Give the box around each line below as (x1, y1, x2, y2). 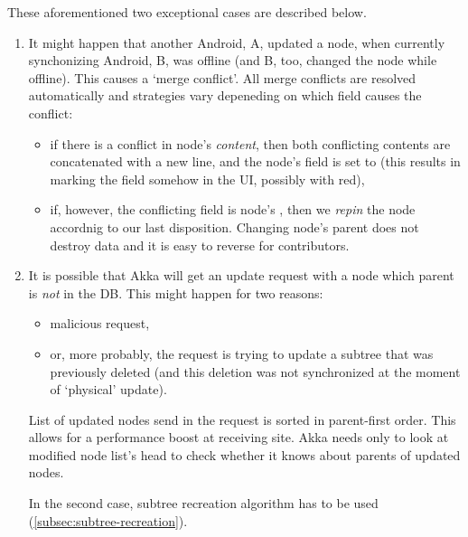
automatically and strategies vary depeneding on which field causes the (28, 86, 422, 105)
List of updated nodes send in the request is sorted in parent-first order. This (28, 410, 456, 429)
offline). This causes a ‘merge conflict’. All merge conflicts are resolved (28, 68, 417, 87)
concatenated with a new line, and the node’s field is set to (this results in (50, 152, 461, 171)
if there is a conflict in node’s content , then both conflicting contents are (50, 134, 451, 153)
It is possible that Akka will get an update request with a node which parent (28, 266, 454, 285)
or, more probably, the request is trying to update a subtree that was (50, 344, 434, 363)
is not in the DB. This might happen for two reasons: (28, 283, 323, 302)
